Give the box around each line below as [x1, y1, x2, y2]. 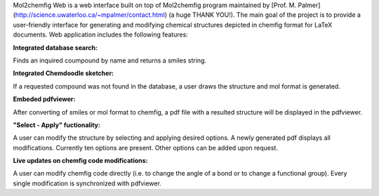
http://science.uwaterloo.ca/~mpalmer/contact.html [15, 11, 165, 19]
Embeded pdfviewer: [13, 95, 76, 103]
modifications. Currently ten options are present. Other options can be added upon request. [13, 143, 279, 152]
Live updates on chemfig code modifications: [13, 157, 148, 165]
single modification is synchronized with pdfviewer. [13, 179, 161, 188]
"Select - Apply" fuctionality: [13, 120, 101, 129]
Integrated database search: [13, 43, 98, 52]
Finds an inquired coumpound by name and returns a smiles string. [13, 56, 207, 65]
